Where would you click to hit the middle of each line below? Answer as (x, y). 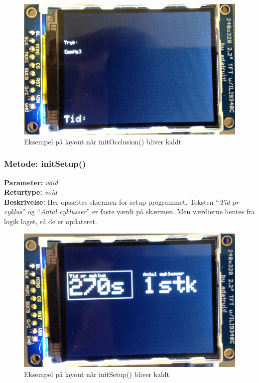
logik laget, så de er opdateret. (51, 221)
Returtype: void (31, 192)
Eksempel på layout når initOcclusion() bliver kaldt (103, 141)
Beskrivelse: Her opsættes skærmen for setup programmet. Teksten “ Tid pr (122, 201)
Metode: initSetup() (45, 164)
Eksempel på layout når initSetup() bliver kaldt (97, 374)
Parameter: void (31, 182)
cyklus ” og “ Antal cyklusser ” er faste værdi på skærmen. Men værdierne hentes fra (129, 211)
